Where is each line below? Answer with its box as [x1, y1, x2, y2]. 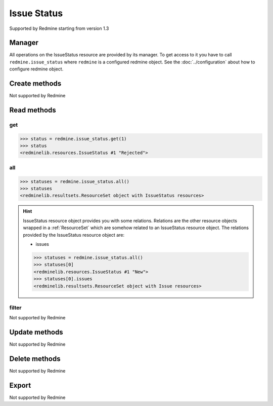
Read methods [9, 105, 57, 114]
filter [9, 304, 22, 311]
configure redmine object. [9, 66, 64, 72]
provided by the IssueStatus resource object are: [23, 232, 125, 238]
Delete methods [9, 354, 61, 363]
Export [9, 381, 31, 390]
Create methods [9, 79, 62, 88]
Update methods [9, 328, 63, 337]
